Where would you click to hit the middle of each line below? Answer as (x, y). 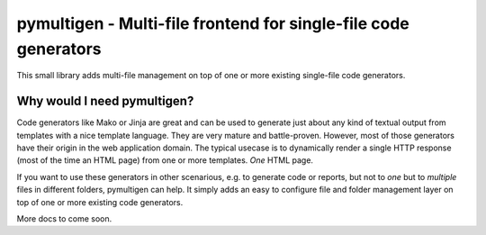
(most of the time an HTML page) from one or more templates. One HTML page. (165, 160)
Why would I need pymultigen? (105, 101)
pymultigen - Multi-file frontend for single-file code (213, 23)
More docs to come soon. (64, 218)
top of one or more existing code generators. (100, 202)
